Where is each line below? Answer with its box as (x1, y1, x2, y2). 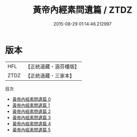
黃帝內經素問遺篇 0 (12, 96, 51, 102)
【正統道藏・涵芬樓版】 (25, 63, 80, 70)
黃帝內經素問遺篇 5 (12, 127, 51, 133)
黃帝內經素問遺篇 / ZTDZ (32, 4, 133, 16)
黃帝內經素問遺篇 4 (12, 120, 51, 126)
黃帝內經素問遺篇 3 (12, 114, 51, 120)
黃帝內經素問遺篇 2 (12, 108, 51, 114)
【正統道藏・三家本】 (25, 72, 75, 79)
